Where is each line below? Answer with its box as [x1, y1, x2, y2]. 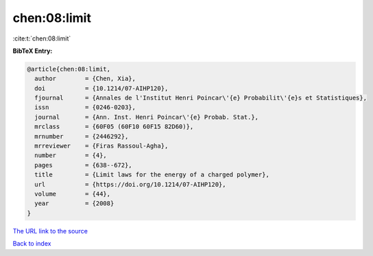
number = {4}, [34, 152, 108, 159]
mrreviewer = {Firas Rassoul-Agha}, [34, 142, 169, 150]
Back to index [12, 240, 51, 248]
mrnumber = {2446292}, [34, 132, 129, 140]
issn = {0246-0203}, [34, 104, 136, 111]
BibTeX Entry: [12, 47, 53, 55]
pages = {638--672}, [34, 161, 133, 169]
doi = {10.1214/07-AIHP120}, [34, 84, 169, 92]
